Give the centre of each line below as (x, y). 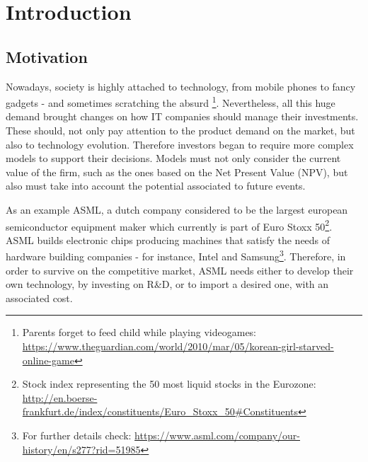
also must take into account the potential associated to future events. (156, 186)
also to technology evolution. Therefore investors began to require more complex (180, 144)
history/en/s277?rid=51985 (81, 449)
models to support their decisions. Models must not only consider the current (173, 158)
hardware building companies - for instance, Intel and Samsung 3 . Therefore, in (176, 255)
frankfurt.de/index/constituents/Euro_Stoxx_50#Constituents (160, 411)
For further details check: (77, 435)
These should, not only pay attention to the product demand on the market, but (180, 131)
